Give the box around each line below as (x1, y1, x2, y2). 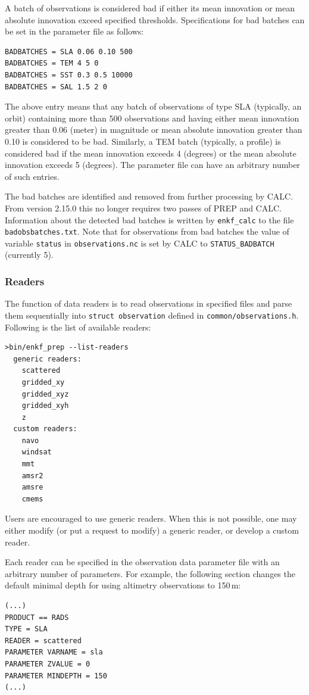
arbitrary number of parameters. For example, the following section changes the (5, 567, 295, 579)
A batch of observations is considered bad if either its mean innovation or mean (5, 2, 295, 14)
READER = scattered (5, 636, 82, 645)
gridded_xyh (21, 401, 69, 410)
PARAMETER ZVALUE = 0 (5, 659, 90, 668)
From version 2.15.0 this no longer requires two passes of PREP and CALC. (5, 201, 282, 214)
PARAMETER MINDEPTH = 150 (5, 671, 107, 680)
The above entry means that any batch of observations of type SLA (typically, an (5, 100, 302, 113)
